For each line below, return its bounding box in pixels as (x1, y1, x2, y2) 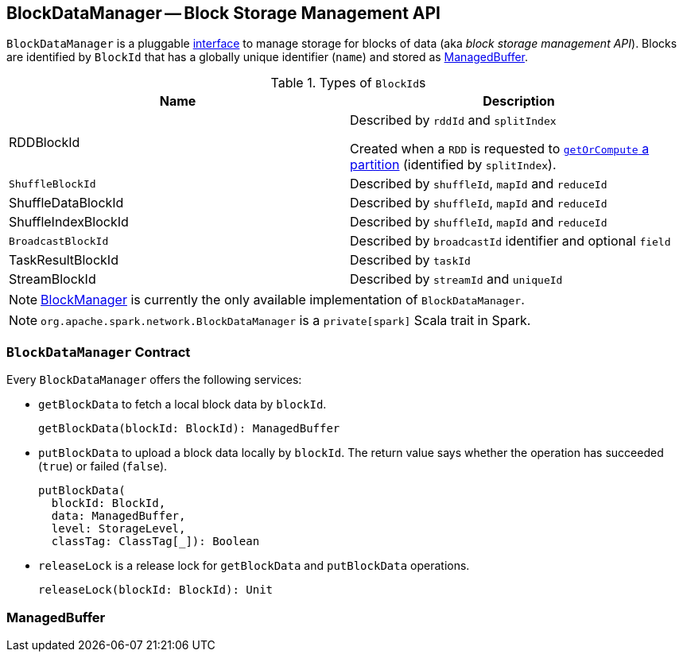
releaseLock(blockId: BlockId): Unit (38, 583, 274, 597)
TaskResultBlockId (9, 252, 118, 269)
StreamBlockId (9, 271, 96, 288)
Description (483, 93, 555, 110)
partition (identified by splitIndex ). (350, 157, 557, 173)
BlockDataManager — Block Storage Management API (6, 3, 440, 23)
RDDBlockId (9, 134, 80, 151)
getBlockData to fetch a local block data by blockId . (38, 397, 327, 412)
